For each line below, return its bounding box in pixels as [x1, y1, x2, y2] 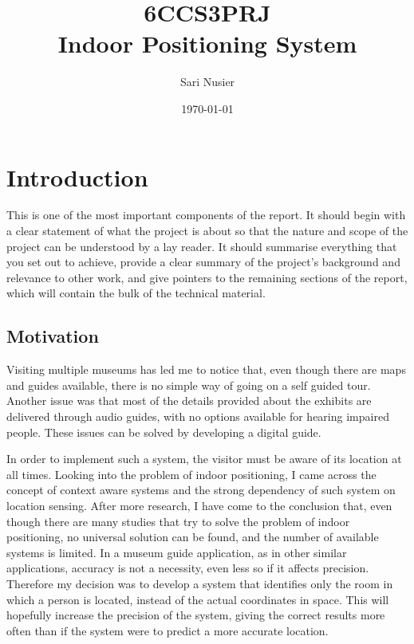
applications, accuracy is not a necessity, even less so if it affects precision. [6, 560, 369, 576]
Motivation [6, 324, 99, 348]
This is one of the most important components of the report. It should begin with [6, 206, 406, 223]
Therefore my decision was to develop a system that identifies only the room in [6, 575, 393, 591]
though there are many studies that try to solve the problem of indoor [6, 512, 350, 529]
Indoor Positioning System [57, 27, 357, 60]
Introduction [6, 160, 148, 193]
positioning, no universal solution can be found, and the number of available [6, 528, 379, 545]
